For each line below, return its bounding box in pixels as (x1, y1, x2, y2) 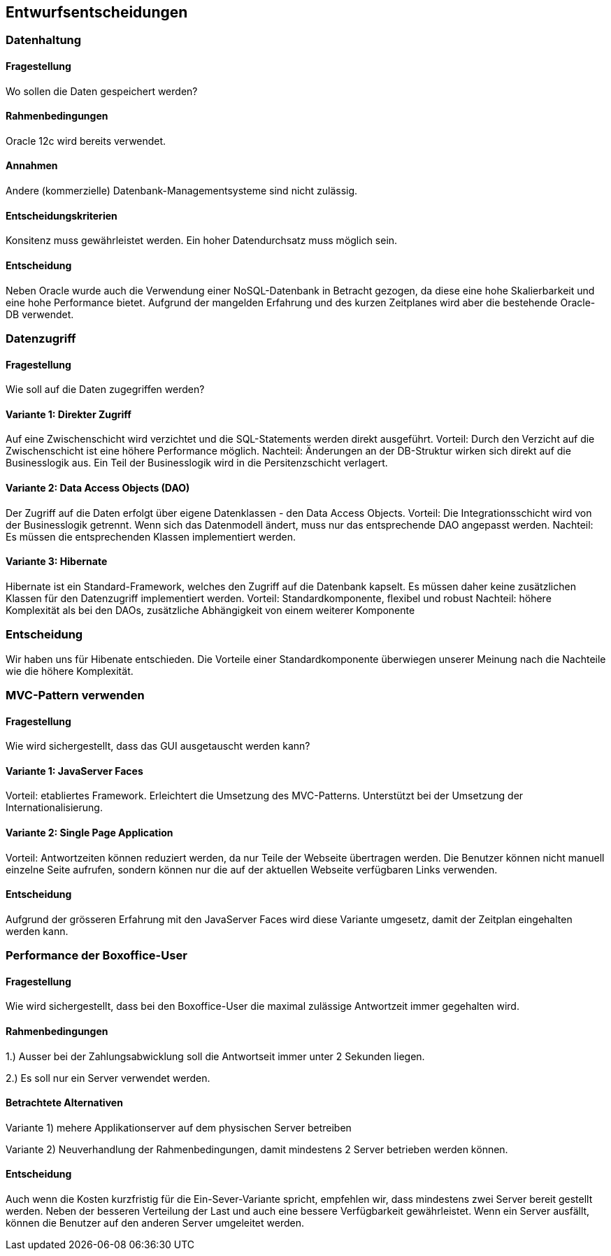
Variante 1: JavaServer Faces (6, 764, 143, 777)
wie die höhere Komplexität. (6, 664, 134, 677)
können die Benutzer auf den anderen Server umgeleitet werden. (6, 1217, 304, 1229)
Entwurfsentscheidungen (6, 3, 188, 21)
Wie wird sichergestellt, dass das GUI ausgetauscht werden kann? (6, 740, 310, 752)
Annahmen (6, 159, 58, 172)
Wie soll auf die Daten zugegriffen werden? (6, 383, 205, 396)
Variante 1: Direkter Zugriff (6, 408, 131, 420)
